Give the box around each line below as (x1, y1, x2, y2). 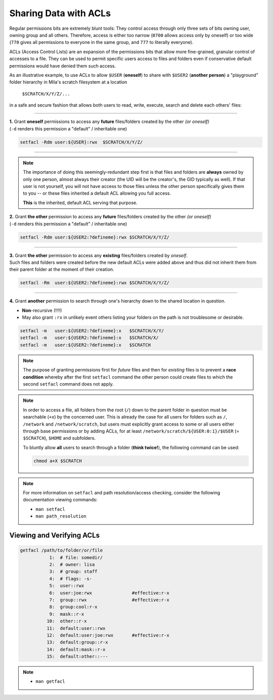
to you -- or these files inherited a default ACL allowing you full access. (23, 190, 171, 197)
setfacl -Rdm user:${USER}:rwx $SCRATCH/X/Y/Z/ (20, 139, 143, 145)
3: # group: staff (49, 569, 98, 575)
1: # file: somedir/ (49, 554, 103, 561)
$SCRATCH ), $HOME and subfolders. (23, 435, 96, 441)
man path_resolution (35, 514, 87, 519)
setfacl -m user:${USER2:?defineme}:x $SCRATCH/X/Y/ (20, 328, 164, 334)
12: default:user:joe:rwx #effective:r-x (46, 632, 169, 638)
